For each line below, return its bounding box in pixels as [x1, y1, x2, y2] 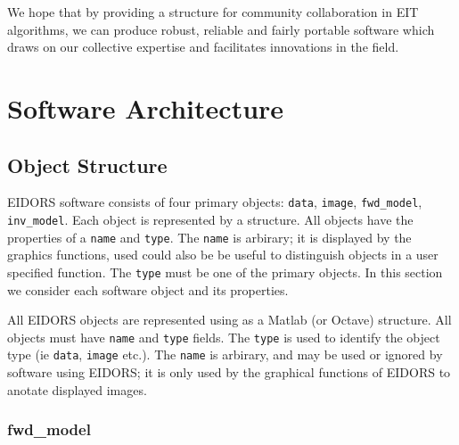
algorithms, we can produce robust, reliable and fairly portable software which [7, 20, 435, 38]
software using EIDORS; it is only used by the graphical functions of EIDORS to [7, 363, 451, 382]
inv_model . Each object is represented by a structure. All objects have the [7, 210, 414, 229]
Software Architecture [7, 89, 284, 126]
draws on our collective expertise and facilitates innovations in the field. [7, 37, 399, 56]
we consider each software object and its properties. [7, 280, 289, 299]
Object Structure [7, 151, 168, 178]
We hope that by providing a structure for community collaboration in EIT [7, 3, 419, 21]
